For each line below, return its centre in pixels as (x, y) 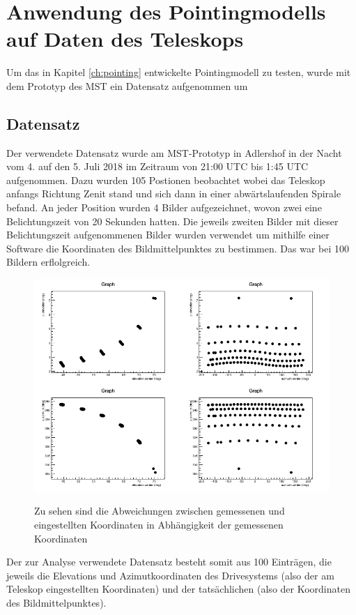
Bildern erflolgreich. (48, 262)
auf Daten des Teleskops (125, 39)
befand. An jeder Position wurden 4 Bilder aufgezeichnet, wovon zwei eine (164, 207)
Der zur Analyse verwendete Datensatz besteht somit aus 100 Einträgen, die (169, 562)
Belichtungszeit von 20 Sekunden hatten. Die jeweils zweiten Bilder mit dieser (172, 221)
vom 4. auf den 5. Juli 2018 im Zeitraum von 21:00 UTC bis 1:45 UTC (157, 166)
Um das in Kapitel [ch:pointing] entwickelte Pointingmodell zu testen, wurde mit (179, 72)
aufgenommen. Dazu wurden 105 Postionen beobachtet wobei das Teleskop (166, 180)
